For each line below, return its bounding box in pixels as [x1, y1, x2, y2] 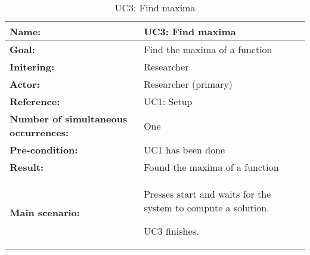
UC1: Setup [144, 94, 193, 108]
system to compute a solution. [144, 201, 269, 214]
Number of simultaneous [10, 112, 128, 125]
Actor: [10, 77, 40, 91]
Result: [10, 160, 44, 174]
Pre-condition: [10, 143, 78, 156]
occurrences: [10, 125, 69, 139]
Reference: [10, 94, 60, 108]
